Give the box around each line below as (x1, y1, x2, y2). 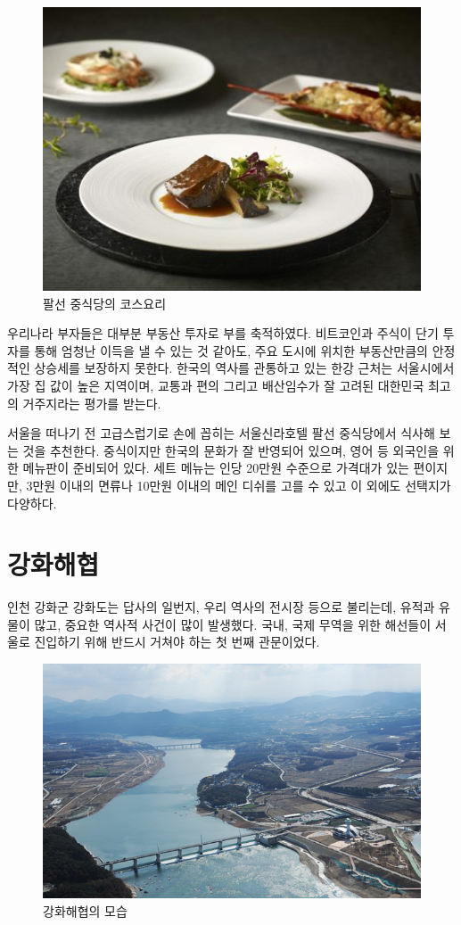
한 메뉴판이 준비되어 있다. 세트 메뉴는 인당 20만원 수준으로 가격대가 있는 (7, 458, 409, 477)
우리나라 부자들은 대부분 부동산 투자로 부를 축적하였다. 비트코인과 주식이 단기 (7, 324, 439, 343)
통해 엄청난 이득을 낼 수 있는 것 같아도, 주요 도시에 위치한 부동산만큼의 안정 (34, 341, 456, 359)
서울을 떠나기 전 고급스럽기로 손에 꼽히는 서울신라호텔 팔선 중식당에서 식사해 (7, 424, 435, 442)
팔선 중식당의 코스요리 (43, 293, 167, 312)
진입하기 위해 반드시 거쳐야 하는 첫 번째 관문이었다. (34, 632, 320, 651)
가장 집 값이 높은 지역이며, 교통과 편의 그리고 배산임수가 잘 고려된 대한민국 (7, 376, 424, 394)
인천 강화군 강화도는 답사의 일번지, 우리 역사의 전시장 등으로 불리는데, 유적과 (7, 598, 435, 616)
